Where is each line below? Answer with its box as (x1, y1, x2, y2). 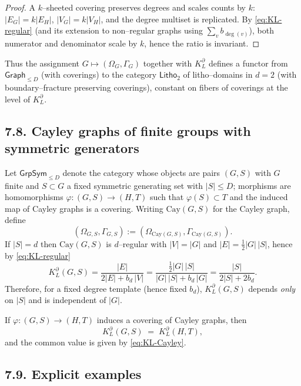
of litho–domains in (183, 68, 253, 81)
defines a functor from (209, 56, 288, 69)
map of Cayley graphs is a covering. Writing (5, 202, 163, 214)
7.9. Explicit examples (5, 364, 142, 382)
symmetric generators (5, 138, 139, 157)
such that (150, 191, 184, 203)
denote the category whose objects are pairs (62, 166, 220, 178)
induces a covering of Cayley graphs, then (96, 313, 247, 325)
